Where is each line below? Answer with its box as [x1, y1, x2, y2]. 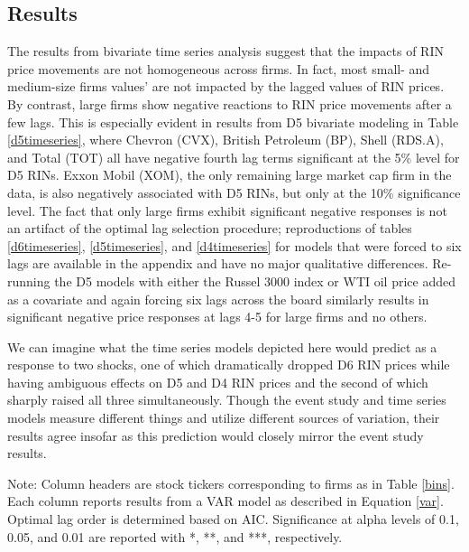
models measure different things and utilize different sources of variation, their [7, 408, 440, 427]
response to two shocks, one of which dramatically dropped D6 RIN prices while [7, 355, 450, 374]
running [7, 271, 51, 290]
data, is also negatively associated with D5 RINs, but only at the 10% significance [7, 182, 461, 201]
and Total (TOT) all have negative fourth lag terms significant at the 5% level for [7, 147, 460, 166]
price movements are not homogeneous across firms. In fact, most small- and [7, 59, 430, 78]
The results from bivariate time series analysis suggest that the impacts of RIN [7, 42, 444, 61]
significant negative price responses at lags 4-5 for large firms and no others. [7, 307, 428, 326]
